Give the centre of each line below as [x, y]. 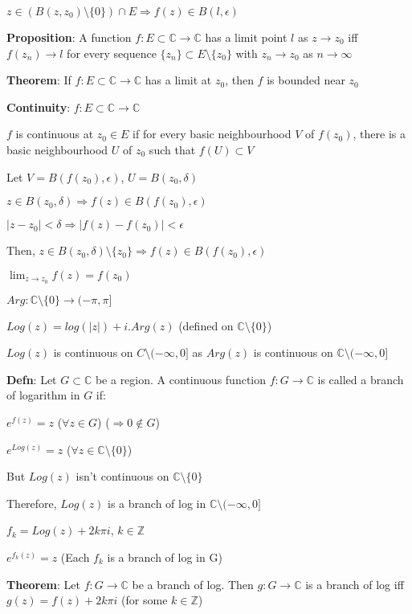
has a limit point [246, 37]
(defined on [206, 325]
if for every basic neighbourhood [212, 134]
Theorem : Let [43, 584]
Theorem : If [39, 80]
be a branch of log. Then [193, 584]
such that [172, 149]
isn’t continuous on [122, 476]
